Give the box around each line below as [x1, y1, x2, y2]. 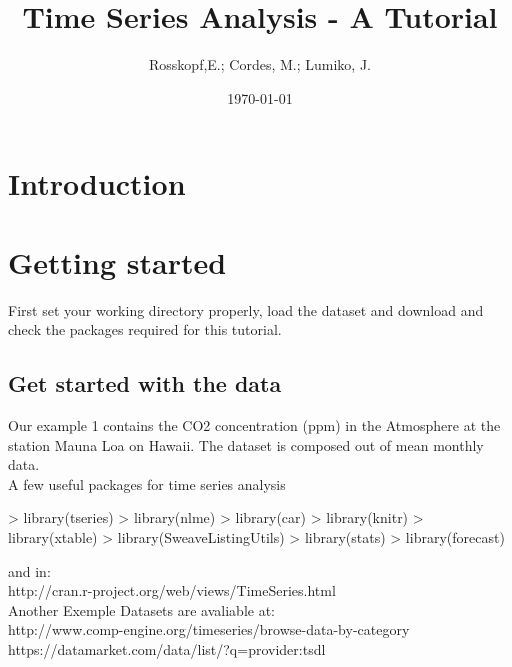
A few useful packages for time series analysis [8, 473, 286, 494]
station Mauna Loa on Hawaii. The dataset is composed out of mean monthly [8, 434, 484, 455]
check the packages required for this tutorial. [8, 319, 282, 340]
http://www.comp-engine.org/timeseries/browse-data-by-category [8, 619, 410, 640]
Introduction [8, 163, 186, 204]
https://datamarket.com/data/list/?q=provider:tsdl [8, 638, 326, 659]
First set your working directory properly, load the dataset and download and [8, 299, 484, 320]
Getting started [8, 241, 227, 282]
